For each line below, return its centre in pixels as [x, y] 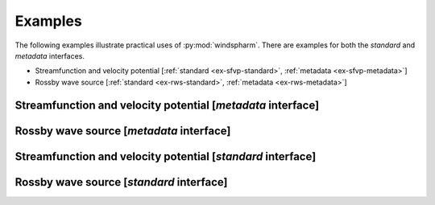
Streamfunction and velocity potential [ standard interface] [166, 156]
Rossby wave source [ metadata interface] [123, 131]
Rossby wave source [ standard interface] [121, 182]
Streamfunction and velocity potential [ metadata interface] [167, 105]
